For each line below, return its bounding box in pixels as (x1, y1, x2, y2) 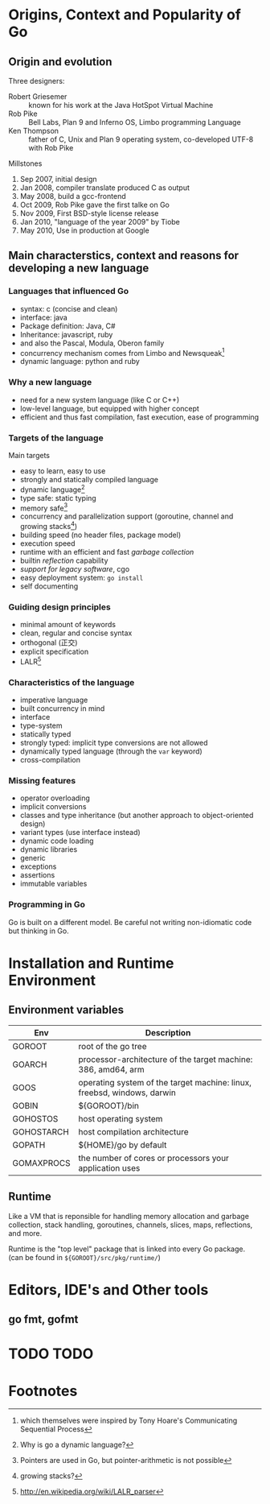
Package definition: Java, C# (19, 320, 116, 331)
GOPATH (12, 1139, 46, 1151)
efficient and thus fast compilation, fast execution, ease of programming (19, 412, 260, 422)
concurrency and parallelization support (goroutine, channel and (19, 511, 234, 521)
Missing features (8, 775, 76, 787)
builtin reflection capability (19, 556, 108, 565)
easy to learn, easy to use (19, 465, 106, 476)
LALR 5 (19, 655, 42, 666)
